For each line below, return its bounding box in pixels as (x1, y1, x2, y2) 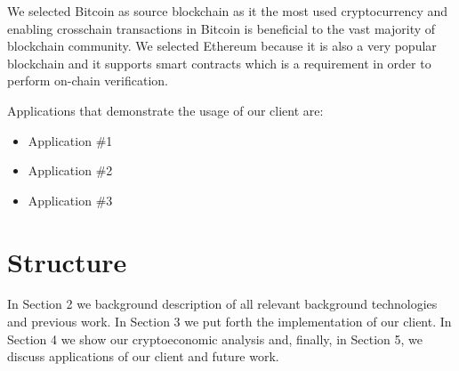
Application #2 (28, 161, 113, 180)
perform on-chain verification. (7, 71, 168, 90)
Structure (7, 243, 127, 279)
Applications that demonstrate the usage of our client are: (7, 101, 324, 119)
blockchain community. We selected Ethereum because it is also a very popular (7, 36, 437, 55)
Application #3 (28, 190, 113, 209)
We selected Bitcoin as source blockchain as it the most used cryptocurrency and (7, 2, 448, 20)
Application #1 (28, 131, 113, 149)
